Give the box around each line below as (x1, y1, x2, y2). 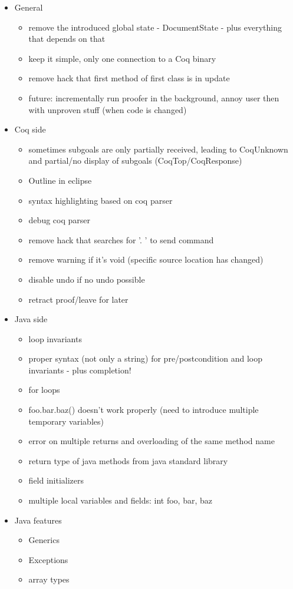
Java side (14, 313, 48, 325)
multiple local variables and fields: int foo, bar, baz (28, 494, 212, 507)
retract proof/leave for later (28, 293, 129, 305)
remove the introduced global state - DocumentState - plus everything (28, 21, 282, 33)
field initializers (28, 474, 84, 487)
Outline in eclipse (28, 174, 92, 186)
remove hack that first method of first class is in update (28, 72, 230, 84)
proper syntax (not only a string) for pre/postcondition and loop (28, 352, 262, 365)
